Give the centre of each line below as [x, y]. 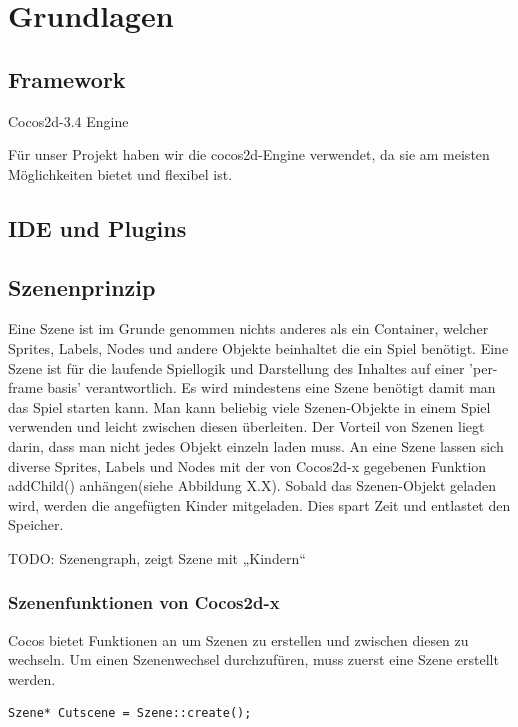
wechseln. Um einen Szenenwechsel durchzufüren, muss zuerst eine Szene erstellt [253, 659]
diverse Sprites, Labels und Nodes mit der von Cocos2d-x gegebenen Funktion [247, 465]
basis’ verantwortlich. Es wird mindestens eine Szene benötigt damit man [271, 387]
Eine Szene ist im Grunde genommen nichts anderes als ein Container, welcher [248, 328]
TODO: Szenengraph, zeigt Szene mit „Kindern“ [157, 557]
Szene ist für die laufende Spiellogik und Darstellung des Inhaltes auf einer [236, 367]
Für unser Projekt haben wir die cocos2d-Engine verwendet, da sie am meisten [249, 154]
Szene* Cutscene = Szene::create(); [130, 713]
